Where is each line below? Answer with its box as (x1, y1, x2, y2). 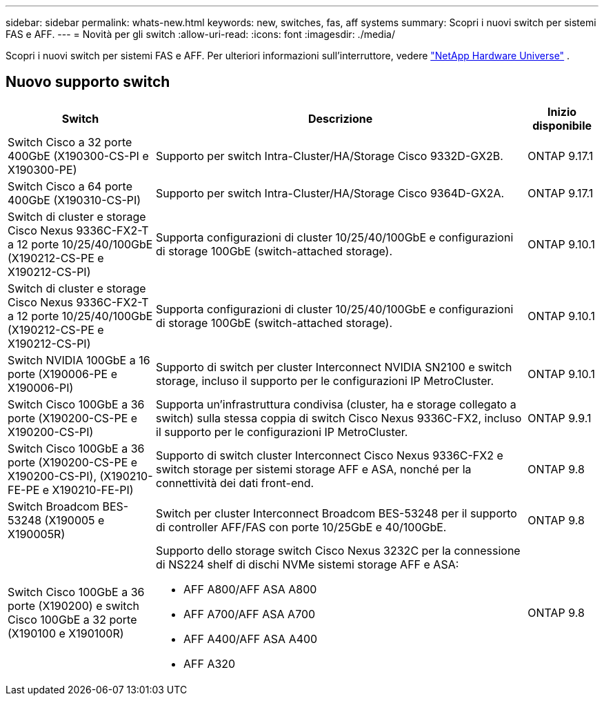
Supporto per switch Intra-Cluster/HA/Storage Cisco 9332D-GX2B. (156, 148, 503, 163)
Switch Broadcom (8, 499, 99, 513)
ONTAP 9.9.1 (527, 411, 592, 425)
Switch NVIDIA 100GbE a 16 (8, 353, 150, 367)
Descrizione (308, 111, 373, 126)
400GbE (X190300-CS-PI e (8, 148, 149, 163)
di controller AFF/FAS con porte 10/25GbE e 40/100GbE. (156, 520, 447, 534)
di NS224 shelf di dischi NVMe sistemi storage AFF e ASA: (156, 557, 459, 571)
